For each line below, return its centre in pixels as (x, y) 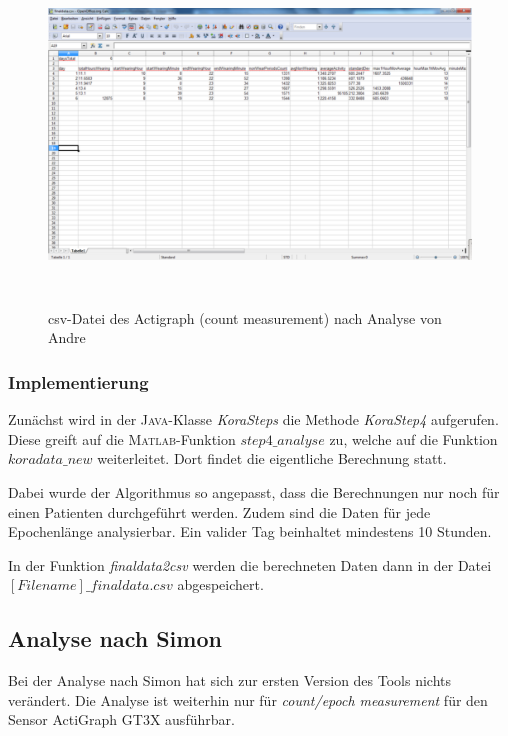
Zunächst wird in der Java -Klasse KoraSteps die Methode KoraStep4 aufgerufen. (253, 419)
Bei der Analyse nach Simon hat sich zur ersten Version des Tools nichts (230, 680)
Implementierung (78, 381)
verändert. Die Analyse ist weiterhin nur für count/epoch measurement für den (248, 699)
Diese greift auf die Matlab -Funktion (122, 438)
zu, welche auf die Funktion (413, 438)
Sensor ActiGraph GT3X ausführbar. (121, 719)
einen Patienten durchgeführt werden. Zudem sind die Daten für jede (219, 511)
